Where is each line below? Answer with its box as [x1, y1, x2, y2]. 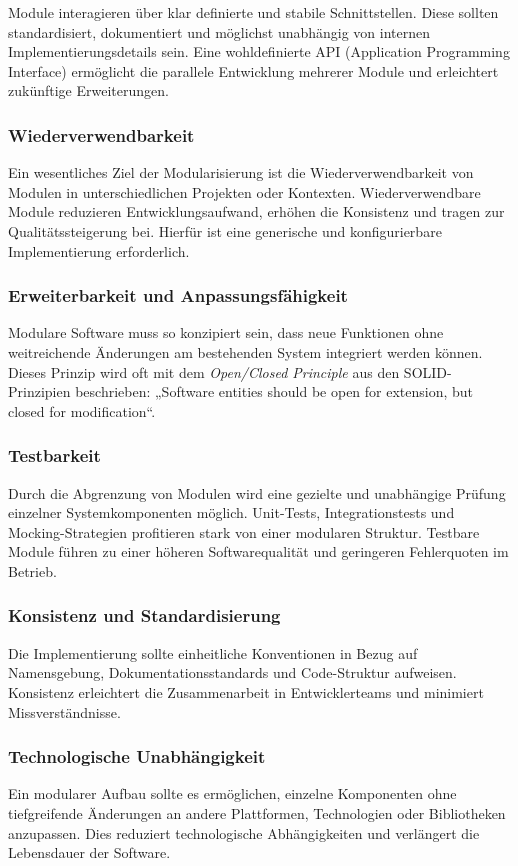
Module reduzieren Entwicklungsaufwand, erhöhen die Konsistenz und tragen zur [8, 201, 505, 222]
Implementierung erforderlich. [8, 240, 190, 261]
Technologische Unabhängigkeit [8, 744, 266, 769]
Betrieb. [8, 560, 57, 581]
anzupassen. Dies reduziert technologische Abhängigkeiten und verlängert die [8, 822, 480, 843]
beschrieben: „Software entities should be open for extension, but [75, 381, 474, 402]
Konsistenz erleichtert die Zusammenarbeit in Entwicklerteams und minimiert [8, 681, 484, 702]
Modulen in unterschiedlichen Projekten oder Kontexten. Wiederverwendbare [8, 181, 481, 202]
